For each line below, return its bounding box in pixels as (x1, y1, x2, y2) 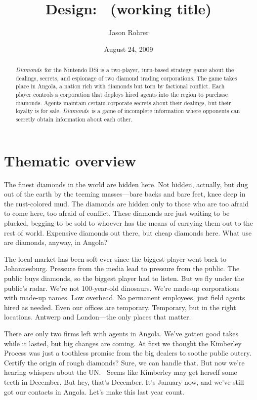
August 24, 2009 (104, 43, 153, 54)
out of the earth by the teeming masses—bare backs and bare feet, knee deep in (4, 189, 246, 199)
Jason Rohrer (108, 27, 149, 38)
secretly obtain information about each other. (15, 115, 132, 123)
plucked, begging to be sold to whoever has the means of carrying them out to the (4, 218, 253, 228)
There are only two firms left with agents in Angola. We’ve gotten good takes (4, 328, 238, 338)
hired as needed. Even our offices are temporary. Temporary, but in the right (4, 302, 236, 312)
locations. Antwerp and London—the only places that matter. (4, 312, 191, 322)
